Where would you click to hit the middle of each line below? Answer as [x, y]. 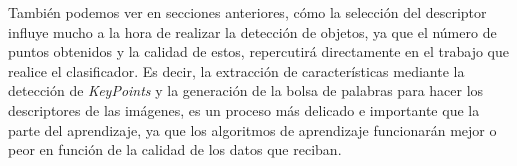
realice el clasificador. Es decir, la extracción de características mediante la [236, 70]
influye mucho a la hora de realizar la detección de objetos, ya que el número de [252, 31]
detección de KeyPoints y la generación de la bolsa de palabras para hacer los [246, 90]
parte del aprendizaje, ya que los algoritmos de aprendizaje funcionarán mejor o [252, 129]
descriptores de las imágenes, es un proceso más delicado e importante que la [244, 109]
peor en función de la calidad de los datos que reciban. [175, 149]
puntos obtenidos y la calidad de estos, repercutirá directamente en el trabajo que [259, 51]
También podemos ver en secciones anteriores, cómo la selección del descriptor [247, 12]
